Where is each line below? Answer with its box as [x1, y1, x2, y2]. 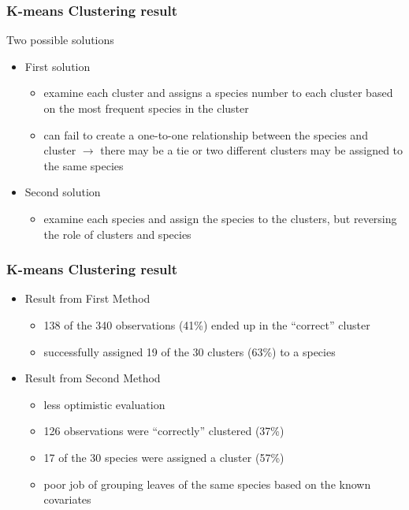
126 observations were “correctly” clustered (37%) [43, 423, 284, 439]
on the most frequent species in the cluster [43, 100, 249, 116]
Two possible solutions [6, 32, 114, 48]
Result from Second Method [24, 370, 161, 386]
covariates [43, 491, 91, 508]
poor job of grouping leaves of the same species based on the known [43, 475, 371, 492]
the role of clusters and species [43, 225, 191, 242]
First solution [24, 58, 91, 74]
